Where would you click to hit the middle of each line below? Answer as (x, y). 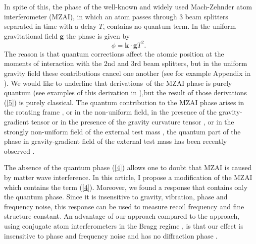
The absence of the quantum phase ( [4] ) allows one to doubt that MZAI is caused (128, 167)
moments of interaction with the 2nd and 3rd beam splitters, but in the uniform (126, 63)
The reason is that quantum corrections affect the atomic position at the (114, 53)
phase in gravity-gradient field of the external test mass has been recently (116, 141)
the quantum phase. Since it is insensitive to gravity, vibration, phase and (116, 197)
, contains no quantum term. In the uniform (169, 26)
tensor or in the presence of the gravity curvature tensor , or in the (132, 122)
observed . (19, 151)
